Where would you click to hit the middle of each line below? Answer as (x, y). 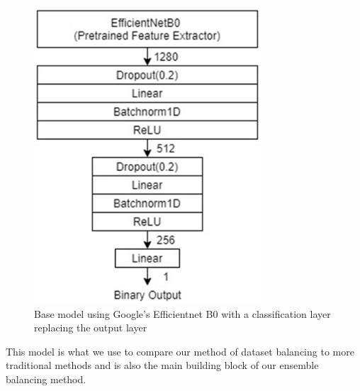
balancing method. (46, 379)
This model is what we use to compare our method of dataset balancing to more (180, 351)
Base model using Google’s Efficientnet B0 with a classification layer (182, 313)
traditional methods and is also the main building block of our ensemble (162, 365)
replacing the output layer (91, 327)
